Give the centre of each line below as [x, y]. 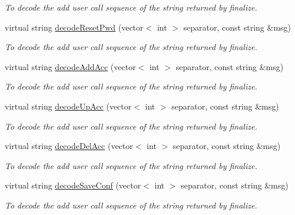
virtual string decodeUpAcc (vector [68, 106]
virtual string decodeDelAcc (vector [69, 146]
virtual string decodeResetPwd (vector [74, 27]
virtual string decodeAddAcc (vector [70, 66]
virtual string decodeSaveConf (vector [73, 185]
